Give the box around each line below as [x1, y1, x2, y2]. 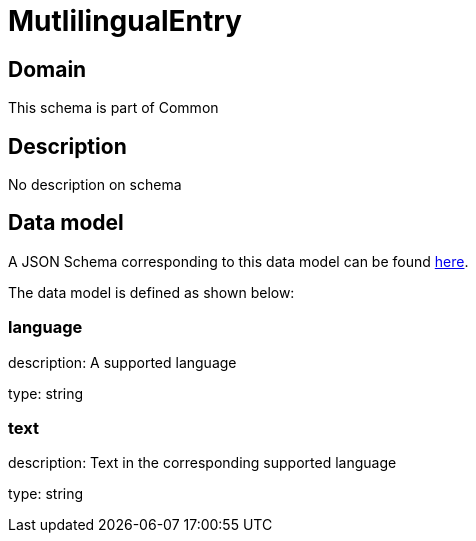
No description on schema [8, 176, 182, 194]
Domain [8, 56, 87, 82]
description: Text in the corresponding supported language [8, 454, 397, 472]
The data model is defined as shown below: [8, 283, 295, 301]
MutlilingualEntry [8, 4, 242, 38]
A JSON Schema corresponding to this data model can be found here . [8, 252, 469, 270]
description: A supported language [8, 353, 237, 371]
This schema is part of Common [8, 99, 219, 117]
